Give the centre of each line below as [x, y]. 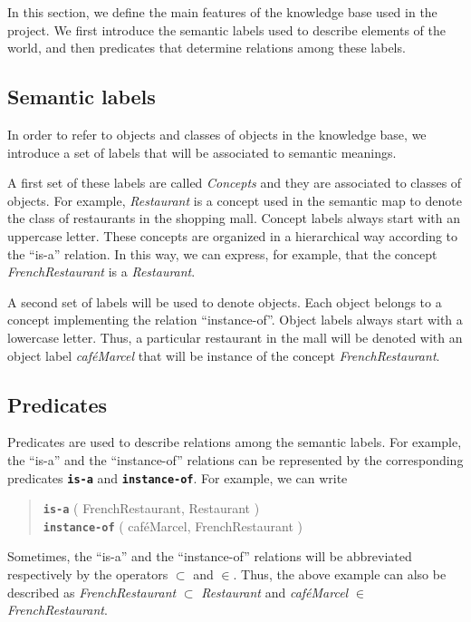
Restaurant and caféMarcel [275, 592]
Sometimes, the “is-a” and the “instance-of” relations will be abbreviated [210, 556]
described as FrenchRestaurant [92, 592]
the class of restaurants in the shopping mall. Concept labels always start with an [234, 218]
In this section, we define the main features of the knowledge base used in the [222, 12]
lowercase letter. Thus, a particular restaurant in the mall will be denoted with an [235, 337]
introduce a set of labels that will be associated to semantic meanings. [202, 152]
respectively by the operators [88, 574]
